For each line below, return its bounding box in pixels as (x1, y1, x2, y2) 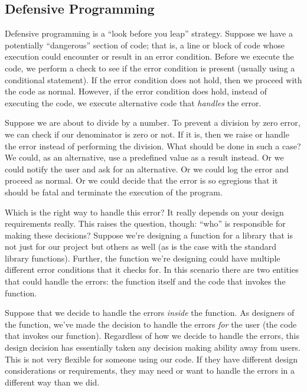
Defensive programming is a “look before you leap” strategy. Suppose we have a (5, 27, 293, 40)
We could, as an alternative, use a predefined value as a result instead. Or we (5, 151, 284, 164)
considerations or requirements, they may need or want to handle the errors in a (5, 364, 295, 377)
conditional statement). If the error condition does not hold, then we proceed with (5, 73, 302, 86)
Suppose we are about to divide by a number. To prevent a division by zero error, (5, 116, 301, 129)
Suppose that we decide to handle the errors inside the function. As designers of (5, 306, 295, 319)
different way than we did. (5, 375, 100, 388)
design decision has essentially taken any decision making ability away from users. (5, 341, 301, 354)
